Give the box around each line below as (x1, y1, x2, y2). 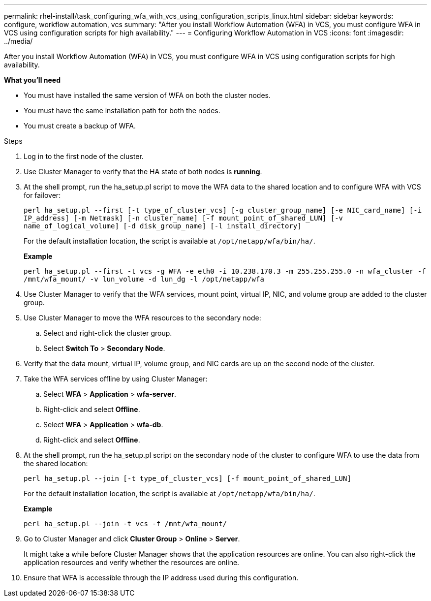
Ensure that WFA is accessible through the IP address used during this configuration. (24, 573, 299, 582)
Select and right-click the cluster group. (43, 329, 172, 337)
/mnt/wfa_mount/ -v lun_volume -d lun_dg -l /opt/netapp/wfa (24, 275, 264, 283)
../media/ (4, 37, 33, 45)
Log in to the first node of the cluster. (24, 152, 144, 160)
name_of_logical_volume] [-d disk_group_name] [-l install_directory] (24, 222, 302, 230)
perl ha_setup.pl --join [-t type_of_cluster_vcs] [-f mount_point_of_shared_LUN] (24, 474, 351, 482)
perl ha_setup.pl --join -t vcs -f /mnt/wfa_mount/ (24, 520, 227, 528)
